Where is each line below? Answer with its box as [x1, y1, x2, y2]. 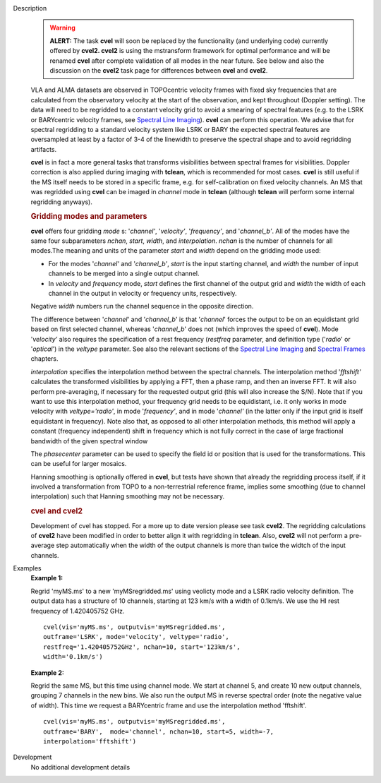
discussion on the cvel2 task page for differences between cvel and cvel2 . [49, 66, 268, 74]
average [30, 541, 55, 550]
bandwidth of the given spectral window [30, 436, 148, 445]
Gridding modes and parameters [30, 212, 147, 222]
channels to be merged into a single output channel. [48, 269, 200, 278]
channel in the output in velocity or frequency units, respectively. [48, 289, 237, 298]
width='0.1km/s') [43, 653, 103, 661]
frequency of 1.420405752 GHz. [30, 606, 125, 615]
